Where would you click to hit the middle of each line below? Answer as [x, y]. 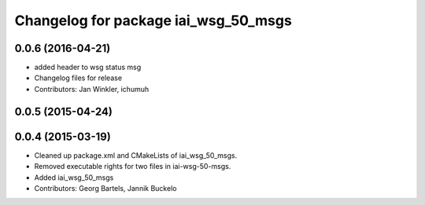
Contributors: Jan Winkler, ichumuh [92, 89]
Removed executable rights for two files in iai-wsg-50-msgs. [133, 167]
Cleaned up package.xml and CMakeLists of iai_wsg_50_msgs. [136, 155]
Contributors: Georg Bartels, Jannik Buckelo [105, 188]
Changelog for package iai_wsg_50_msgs [153, 20]
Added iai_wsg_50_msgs [74, 178]
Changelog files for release [78, 78]
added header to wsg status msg [88, 68]
